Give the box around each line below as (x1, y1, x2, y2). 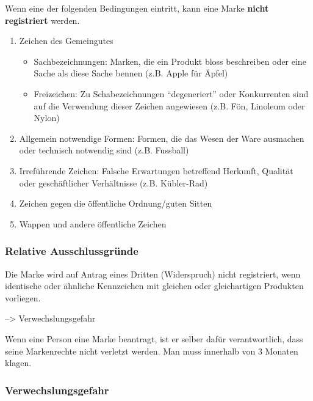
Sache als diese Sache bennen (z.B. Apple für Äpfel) (34, 67, 228, 79)
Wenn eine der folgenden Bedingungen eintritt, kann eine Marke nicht (5, 2, 269, 14)
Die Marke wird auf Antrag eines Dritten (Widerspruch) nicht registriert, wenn (5, 267, 301, 280)
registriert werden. (5, 13, 80, 26)
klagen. (5, 356, 32, 369)
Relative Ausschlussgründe (5, 243, 139, 259)
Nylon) (34, 111, 60, 124)
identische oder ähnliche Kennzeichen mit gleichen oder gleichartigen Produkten (5, 279, 304, 292)
